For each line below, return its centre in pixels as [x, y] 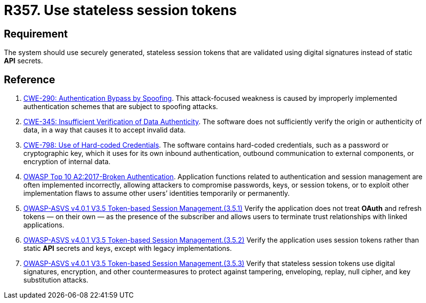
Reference [29, 79]
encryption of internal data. [67, 162]
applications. [44, 225]
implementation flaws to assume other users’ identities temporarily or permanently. [157, 193]
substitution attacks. [56, 280]
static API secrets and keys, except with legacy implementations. [128, 248]
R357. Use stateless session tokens [120, 10]
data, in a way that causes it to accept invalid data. [105, 130]
